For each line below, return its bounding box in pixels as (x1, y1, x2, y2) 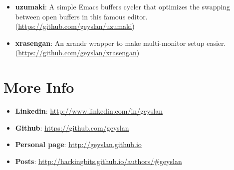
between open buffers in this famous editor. (15, 11, 148, 21)
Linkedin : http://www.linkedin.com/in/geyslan (15, 106, 163, 116)
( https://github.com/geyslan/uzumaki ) (15, 21, 135, 31)
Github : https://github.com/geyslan (15, 122, 129, 133)
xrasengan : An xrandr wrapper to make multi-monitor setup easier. (15, 37, 226, 48)
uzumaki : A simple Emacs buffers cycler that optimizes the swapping (15, 1, 230, 11)
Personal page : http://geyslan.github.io (15, 139, 142, 150)
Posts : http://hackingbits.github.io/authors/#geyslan (15, 156, 182, 166)
